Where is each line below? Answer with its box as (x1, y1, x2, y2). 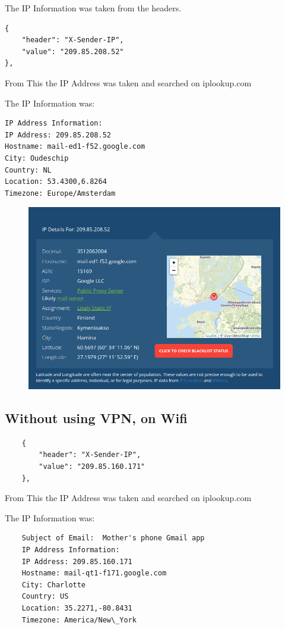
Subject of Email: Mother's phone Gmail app (21, 534, 205, 543)
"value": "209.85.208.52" (21, 47, 124, 56)
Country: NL (5, 165, 52, 174)
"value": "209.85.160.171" (39, 462, 145, 471)
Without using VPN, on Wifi (5, 409, 188, 427)
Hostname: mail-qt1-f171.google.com (21, 569, 167, 578)
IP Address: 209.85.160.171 (21, 557, 132, 566)
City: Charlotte (21, 580, 86, 589)
